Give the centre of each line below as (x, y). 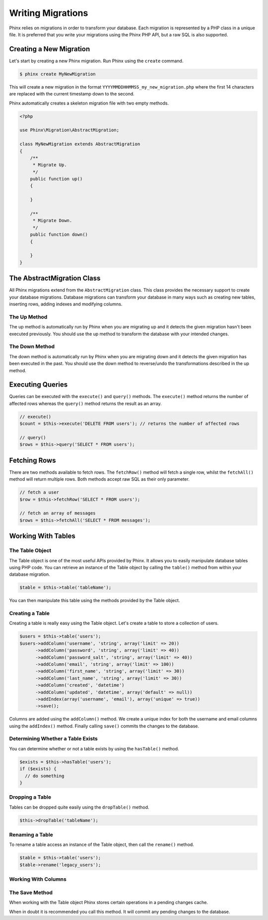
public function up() (56, 179)
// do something (45, 776)
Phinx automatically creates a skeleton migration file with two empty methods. (89, 103)
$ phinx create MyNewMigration (58, 74)
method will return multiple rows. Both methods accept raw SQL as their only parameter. (99, 479)
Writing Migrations (49, 13)
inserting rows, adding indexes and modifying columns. (66, 304)
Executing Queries (38, 385)
